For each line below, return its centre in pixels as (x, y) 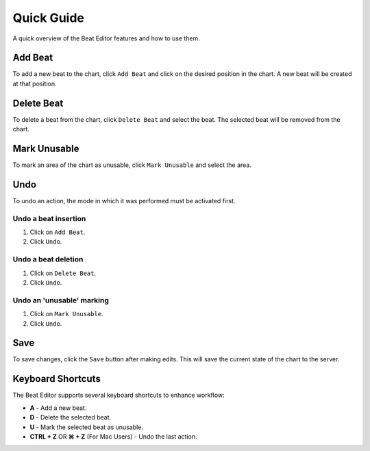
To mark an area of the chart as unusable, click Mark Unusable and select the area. (132, 165)
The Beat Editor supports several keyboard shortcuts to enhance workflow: (119, 395)
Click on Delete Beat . (63, 273)
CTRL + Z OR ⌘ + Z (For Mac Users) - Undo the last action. (113, 436)
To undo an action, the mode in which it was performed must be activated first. (124, 201)
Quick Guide (49, 18)
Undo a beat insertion (49, 218)
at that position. (35, 83)
